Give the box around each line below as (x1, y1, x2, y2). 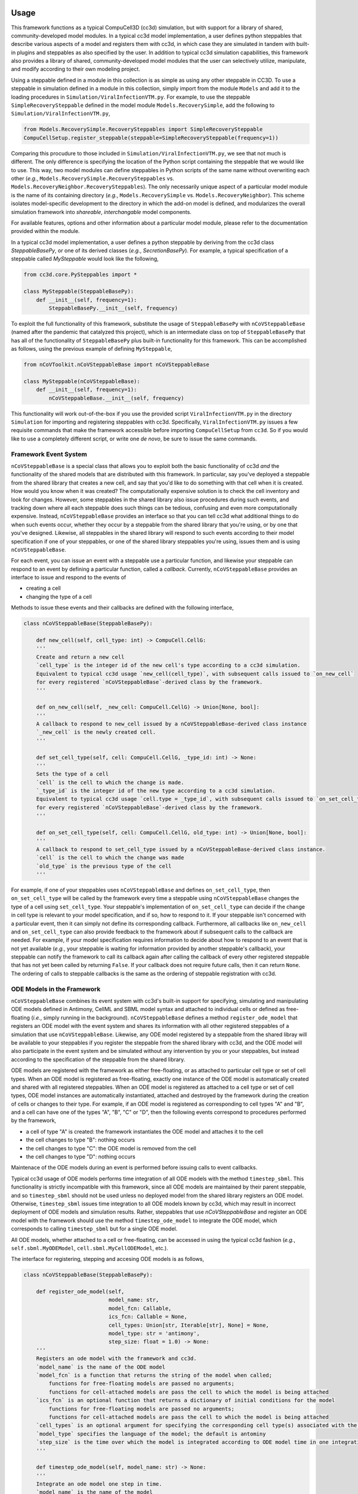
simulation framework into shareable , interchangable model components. (11, 208, 192, 215)
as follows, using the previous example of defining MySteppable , (11, 345, 172, 353)
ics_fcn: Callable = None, (108, 1314, 187, 1320)
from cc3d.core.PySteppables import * (23, 271, 137, 278)
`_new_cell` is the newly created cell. (36, 729, 156, 736)
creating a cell (26, 584, 61, 592)
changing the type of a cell (26, 593, 92, 600)
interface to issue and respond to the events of (11, 574, 126, 581)
